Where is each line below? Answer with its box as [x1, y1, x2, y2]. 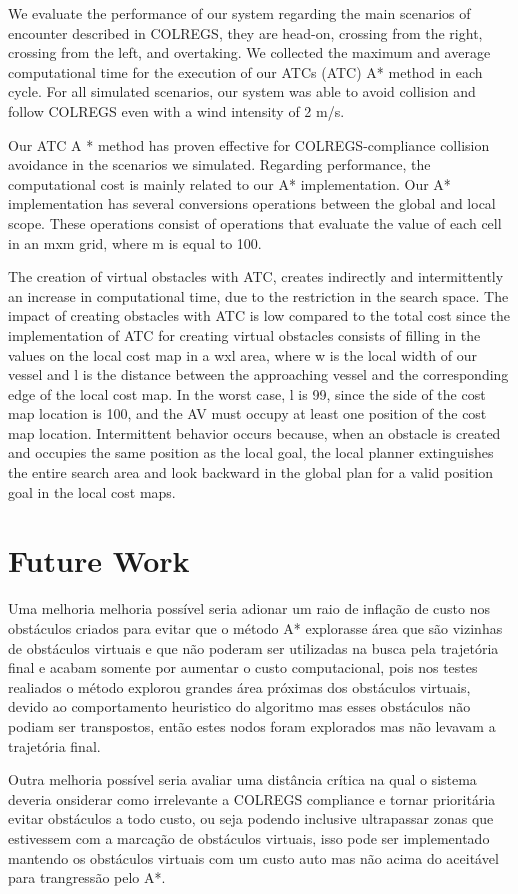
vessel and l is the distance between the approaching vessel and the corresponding [8, 364, 509, 385]
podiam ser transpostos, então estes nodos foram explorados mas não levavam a [8, 715, 496, 736]
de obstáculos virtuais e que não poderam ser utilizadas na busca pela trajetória [8, 637, 499, 658]
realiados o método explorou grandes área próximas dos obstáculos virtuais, [8, 676, 471, 697]
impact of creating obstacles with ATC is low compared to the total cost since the [8, 305, 511, 326]
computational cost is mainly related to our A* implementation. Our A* [8, 173, 451, 194]
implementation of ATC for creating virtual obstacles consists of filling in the [8, 324, 481, 345]
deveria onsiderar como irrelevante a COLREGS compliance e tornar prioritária [8, 788, 496, 809]
